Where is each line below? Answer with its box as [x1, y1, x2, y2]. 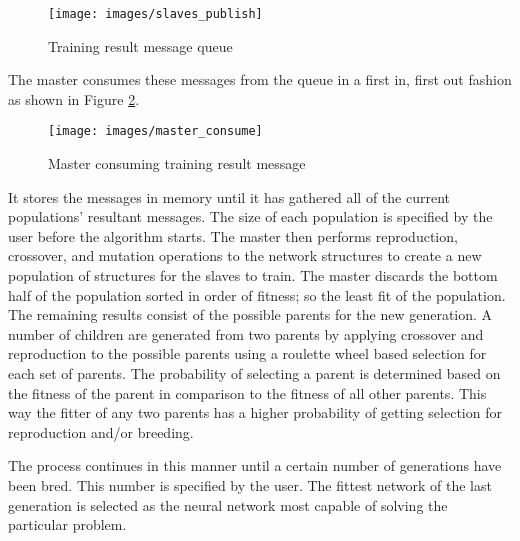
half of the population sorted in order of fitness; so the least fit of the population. [8, 284, 506, 305]
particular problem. [8, 514, 127, 535]
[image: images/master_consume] [48, 124, 263, 139]
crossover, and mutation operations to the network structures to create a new [8, 245, 482, 266]
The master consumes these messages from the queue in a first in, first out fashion [8, 69, 512, 90]
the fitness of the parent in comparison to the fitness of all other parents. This [8, 382, 487, 403]
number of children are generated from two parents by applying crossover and [8, 323, 484, 344]
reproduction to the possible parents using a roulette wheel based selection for [8, 343, 487, 364]
